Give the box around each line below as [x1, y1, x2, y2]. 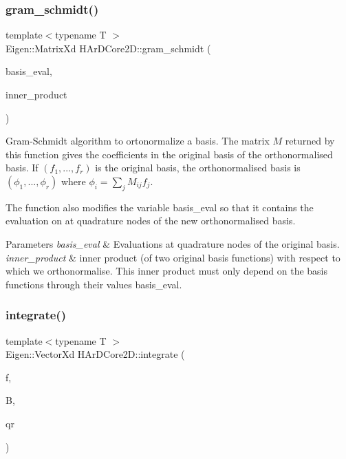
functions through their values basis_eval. [6, 277, 182, 291]
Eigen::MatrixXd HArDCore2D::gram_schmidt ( [6, 41, 211, 55]
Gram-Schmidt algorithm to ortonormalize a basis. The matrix [6, 134, 270, 148]
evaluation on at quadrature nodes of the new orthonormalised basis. [6, 213, 296, 228]
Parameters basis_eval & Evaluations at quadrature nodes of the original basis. [6, 236, 340, 250]
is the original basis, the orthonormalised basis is [95, 160, 301, 175]
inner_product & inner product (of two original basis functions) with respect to [6, 250, 340, 264]
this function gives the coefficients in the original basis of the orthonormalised [6, 147, 333, 161]
